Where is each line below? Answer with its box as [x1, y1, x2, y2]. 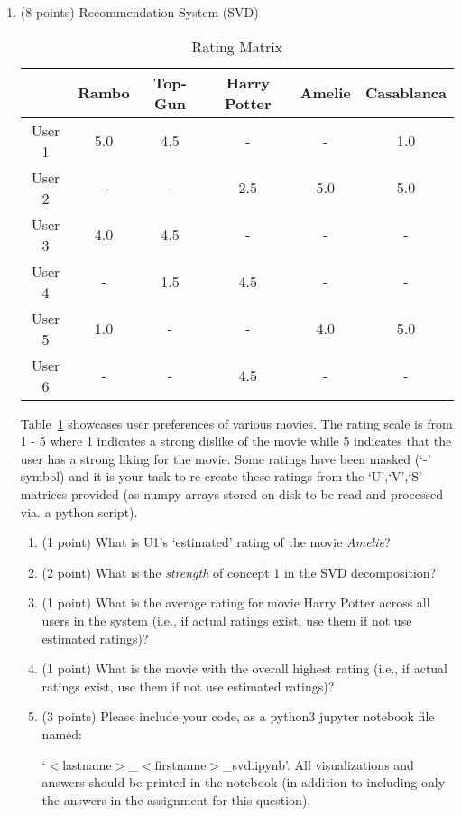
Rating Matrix [191, 35, 283, 57]
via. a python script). [20, 502, 138, 521]
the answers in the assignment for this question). [41, 790, 311, 809]
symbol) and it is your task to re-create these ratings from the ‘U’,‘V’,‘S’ [20, 467, 422, 486]
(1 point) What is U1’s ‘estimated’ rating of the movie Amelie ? [41, 533, 391, 552]
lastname [62, 755, 112, 774]
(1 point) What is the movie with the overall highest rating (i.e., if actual [41, 659, 448, 678]
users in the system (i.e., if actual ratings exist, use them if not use [41, 610, 412, 629]
